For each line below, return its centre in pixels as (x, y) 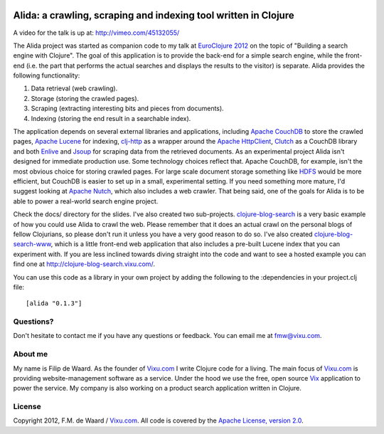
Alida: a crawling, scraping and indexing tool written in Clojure (154, 15)
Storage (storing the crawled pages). (85, 98)
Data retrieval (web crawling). (74, 88)
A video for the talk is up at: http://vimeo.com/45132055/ (96, 33)
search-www (32, 244)
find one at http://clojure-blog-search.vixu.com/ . (84, 264)
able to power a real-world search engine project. (86, 201)
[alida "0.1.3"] (54, 303)
